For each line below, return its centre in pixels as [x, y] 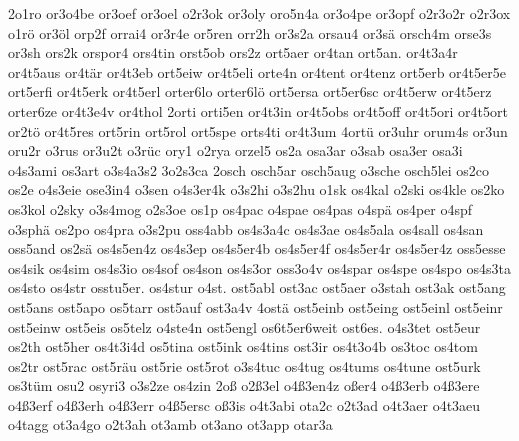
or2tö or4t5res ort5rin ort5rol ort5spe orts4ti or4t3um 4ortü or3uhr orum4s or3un [258, 130]
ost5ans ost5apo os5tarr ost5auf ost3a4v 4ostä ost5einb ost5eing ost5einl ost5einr [255, 306]
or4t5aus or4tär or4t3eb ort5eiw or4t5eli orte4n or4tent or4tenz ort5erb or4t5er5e [257, 71]
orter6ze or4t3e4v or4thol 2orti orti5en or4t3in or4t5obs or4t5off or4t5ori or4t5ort [258, 110]
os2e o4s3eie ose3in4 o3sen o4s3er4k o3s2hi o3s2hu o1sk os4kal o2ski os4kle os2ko [256, 189]
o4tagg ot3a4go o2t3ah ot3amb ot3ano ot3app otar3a [170, 424]
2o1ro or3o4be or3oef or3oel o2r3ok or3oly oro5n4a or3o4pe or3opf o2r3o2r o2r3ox [259, 13]
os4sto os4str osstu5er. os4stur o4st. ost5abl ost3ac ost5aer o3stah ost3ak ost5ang [257, 287]
